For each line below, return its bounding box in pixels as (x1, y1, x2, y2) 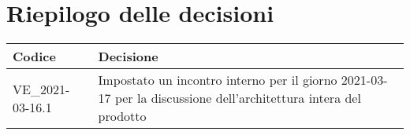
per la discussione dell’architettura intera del (114, 89, 361, 108)
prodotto (98, 107, 147, 126)
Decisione (98, 47, 158, 66)
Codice (13, 47, 56, 66)
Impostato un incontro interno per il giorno (98, 71, 337, 89)
